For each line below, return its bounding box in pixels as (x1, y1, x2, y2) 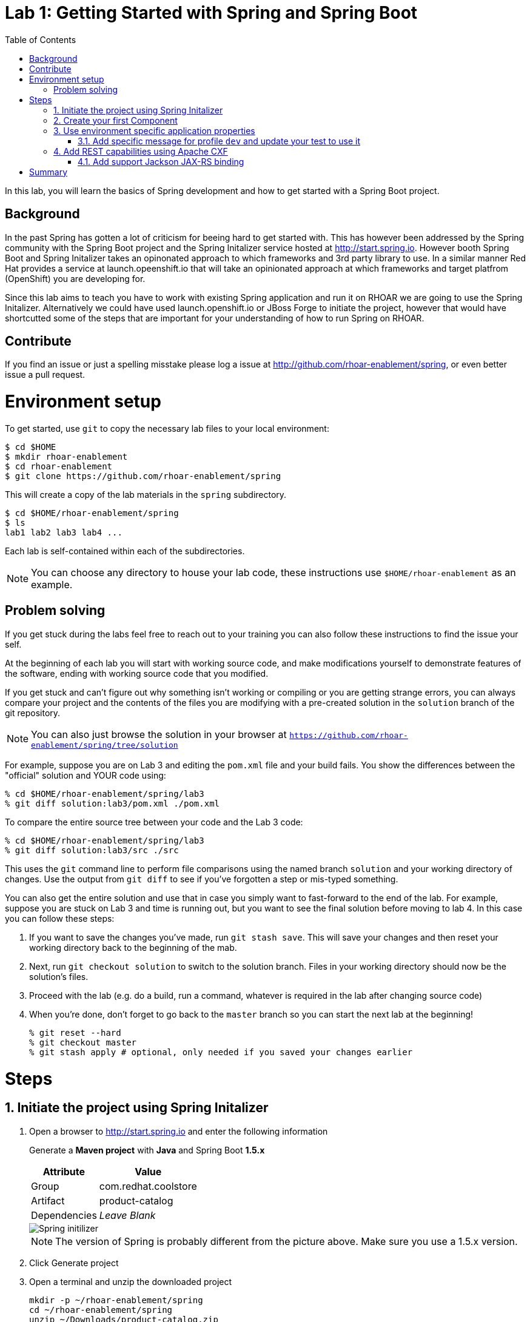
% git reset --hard (29, 1027, 121, 1038)
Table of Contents (5, 34, 76, 45)
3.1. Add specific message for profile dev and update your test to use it (78, 135, 360, 146)
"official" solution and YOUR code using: (5, 770, 166, 780)
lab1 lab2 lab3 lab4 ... (5, 527, 122, 537)
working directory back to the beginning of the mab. (29, 942, 237, 953)
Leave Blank (99, 1209, 156, 1221)
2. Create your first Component (53, 115, 178, 126)
